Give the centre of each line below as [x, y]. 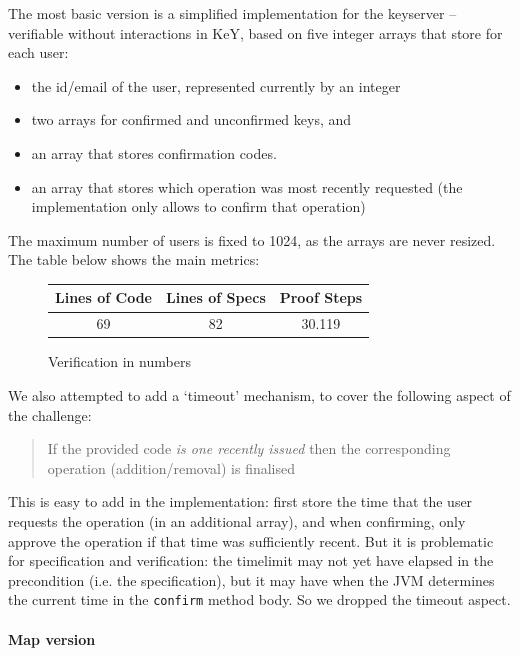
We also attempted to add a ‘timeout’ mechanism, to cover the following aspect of [259, 394]
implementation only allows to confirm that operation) [198, 206]
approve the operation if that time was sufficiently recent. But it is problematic [251, 540]
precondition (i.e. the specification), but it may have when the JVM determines [251, 579]
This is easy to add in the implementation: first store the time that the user [240, 501]
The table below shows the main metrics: [134, 259]
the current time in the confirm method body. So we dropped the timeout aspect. [259, 599]
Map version [52, 638]
